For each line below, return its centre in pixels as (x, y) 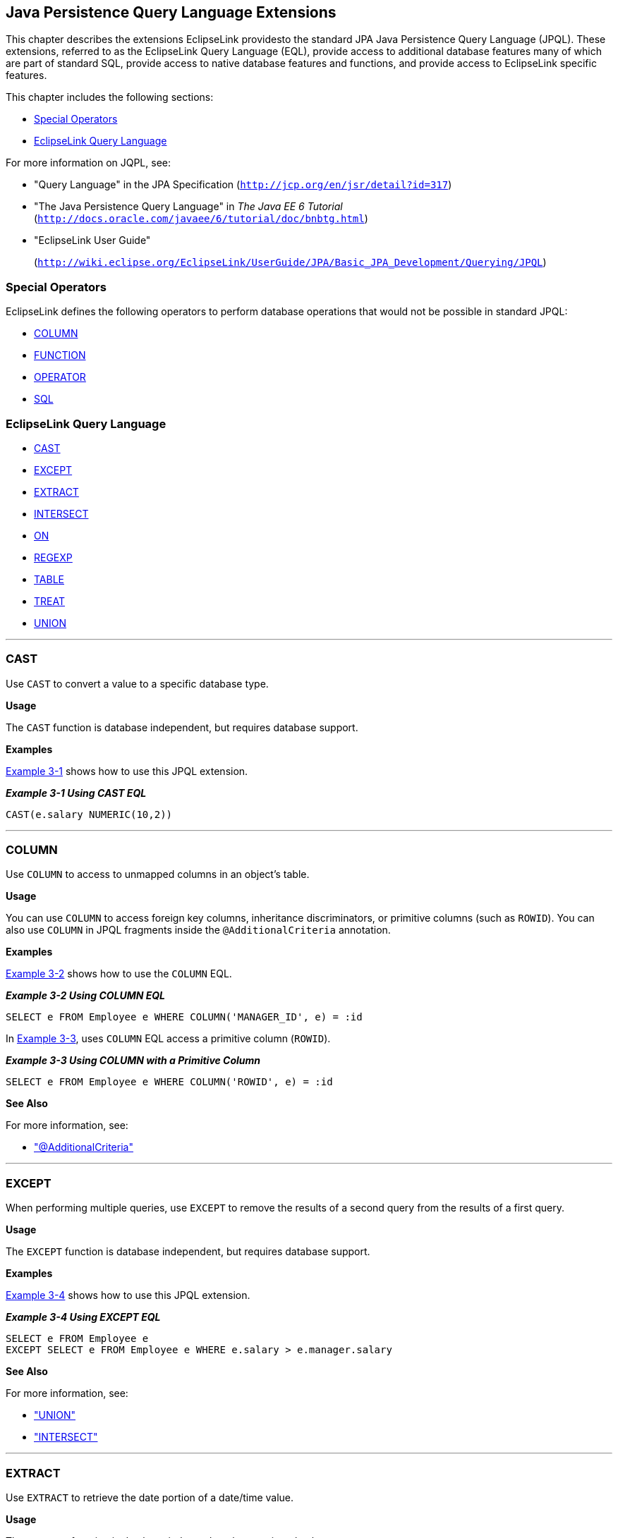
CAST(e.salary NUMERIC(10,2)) (89, 814)
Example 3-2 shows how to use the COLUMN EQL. (119, 974)
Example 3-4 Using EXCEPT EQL (83, 1317)
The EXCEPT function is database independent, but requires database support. (188, 1252)
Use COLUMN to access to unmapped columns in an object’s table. (158, 874)
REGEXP (53, 557)
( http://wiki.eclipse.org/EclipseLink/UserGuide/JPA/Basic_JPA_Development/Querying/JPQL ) (290, 262)
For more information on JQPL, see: (89, 163)
